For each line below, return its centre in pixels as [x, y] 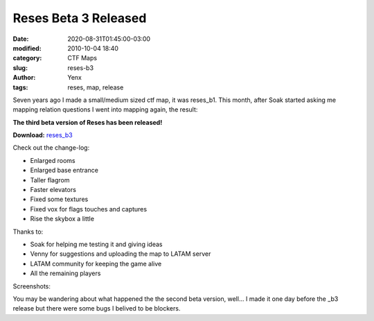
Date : [21, 39]
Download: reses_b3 [43, 135]
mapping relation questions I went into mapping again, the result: [105, 110]
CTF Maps [82, 58]
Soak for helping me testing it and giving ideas [96, 244]
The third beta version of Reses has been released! [88, 122]
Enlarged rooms [53, 160]
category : [27, 58]
